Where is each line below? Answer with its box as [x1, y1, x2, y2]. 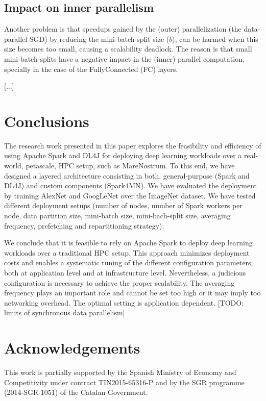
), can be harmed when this [172, 33, 258, 44]
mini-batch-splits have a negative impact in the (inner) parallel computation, [4, 53, 245, 64]
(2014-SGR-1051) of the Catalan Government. [4, 387, 148, 397]
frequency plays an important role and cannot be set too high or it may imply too [4, 287, 261, 298]
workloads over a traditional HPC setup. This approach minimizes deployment [4, 247, 250, 258]
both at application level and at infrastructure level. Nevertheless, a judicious [4, 267, 246, 278]
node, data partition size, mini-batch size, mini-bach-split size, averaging [4, 210, 231, 221]
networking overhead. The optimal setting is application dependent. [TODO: [4, 297, 244, 308]
